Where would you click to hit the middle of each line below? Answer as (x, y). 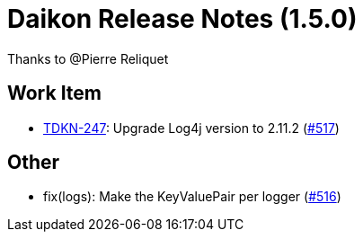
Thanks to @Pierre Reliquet (88, 58)
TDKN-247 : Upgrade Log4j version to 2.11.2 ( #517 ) (191, 128)
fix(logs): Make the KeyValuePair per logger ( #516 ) (192, 197)
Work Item (55, 93)
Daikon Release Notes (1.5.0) (182, 19)
